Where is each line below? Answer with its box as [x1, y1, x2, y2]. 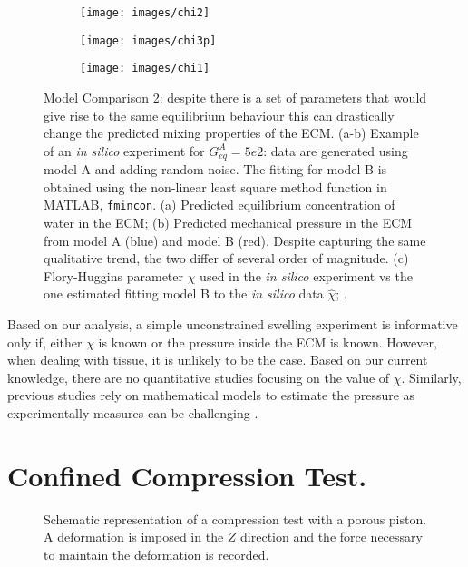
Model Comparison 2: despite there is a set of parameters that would [44, 87, 427, 106]
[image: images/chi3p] [80, 34, 217, 47]
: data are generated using [263, 141, 408, 160]
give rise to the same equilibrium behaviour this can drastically [44, 105, 395, 124]
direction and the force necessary [240, 527, 423, 546]
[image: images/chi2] [80, 6, 210, 19]
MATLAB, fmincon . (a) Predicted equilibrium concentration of [44, 195, 395, 214]
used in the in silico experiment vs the [200, 266, 413, 285]
